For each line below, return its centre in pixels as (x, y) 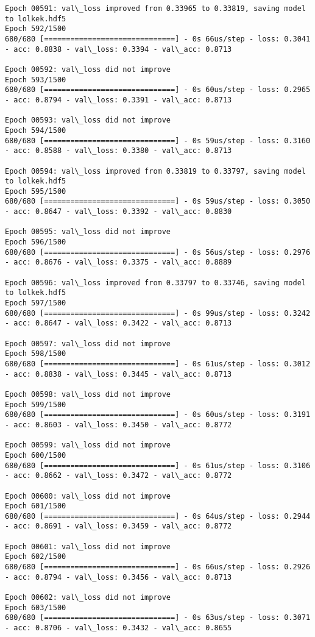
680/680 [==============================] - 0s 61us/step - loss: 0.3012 (158, 364)
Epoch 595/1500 (36, 191)
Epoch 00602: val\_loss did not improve (88, 598)
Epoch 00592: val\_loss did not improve (88, 69)
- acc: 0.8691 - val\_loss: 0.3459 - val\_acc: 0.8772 (119, 526)
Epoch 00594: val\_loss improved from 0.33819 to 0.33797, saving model (155, 171)
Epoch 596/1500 (36, 242)
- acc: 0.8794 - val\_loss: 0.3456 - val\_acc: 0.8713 (119, 577)
